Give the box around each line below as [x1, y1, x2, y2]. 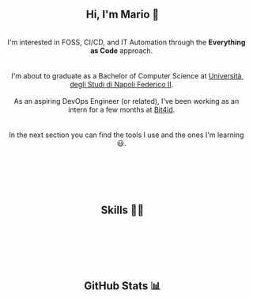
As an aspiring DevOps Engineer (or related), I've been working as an [13, 96, 240, 105]
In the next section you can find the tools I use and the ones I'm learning [9, 130, 244, 139]
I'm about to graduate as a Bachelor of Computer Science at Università [11, 71, 242, 80]
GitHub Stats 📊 [84, 279, 161, 293]
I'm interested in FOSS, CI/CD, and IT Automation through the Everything [7, 37, 246, 47]
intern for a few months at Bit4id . [68, 105, 176, 114]
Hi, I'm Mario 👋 [85, 8, 160, 21]
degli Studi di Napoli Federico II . [70, 79, 174, 89]
